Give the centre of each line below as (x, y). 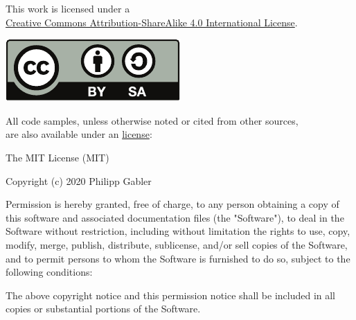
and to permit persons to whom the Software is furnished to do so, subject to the (178, 258)
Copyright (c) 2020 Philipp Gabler (79, 180)
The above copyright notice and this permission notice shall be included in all (171, 295)
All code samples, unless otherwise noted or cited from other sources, (152, 120)
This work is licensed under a (68, 8)
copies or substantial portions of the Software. (103, 309)
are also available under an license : (79, 134)
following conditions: (49, 272)
